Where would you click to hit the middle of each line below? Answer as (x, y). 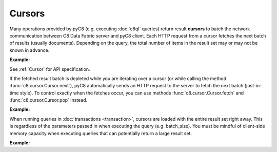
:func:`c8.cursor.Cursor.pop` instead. (48, 100)
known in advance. (29, 50)
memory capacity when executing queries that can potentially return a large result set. (101, 133)
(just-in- (253, 86)
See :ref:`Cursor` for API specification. (50, 69)
